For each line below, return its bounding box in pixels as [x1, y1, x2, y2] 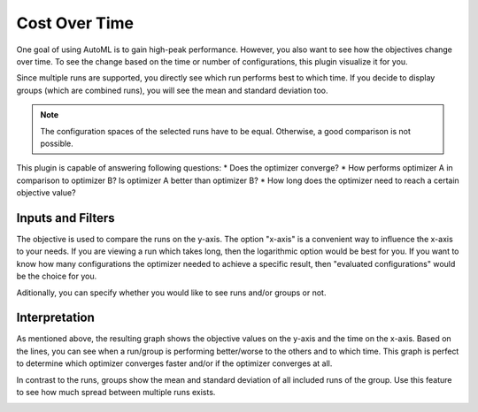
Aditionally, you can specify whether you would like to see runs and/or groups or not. [16, 287, 327, 298]
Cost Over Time [16, 13, 135, 33]
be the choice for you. [16, 271, 97, 282]
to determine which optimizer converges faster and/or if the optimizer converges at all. [16, 358, 333, 369]
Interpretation [16, 310, 95, 325]
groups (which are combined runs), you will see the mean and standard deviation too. [16, 85, 328, 95]
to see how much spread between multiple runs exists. [16, 387, 216, 397]
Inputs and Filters [16, 210, 115, 225]
